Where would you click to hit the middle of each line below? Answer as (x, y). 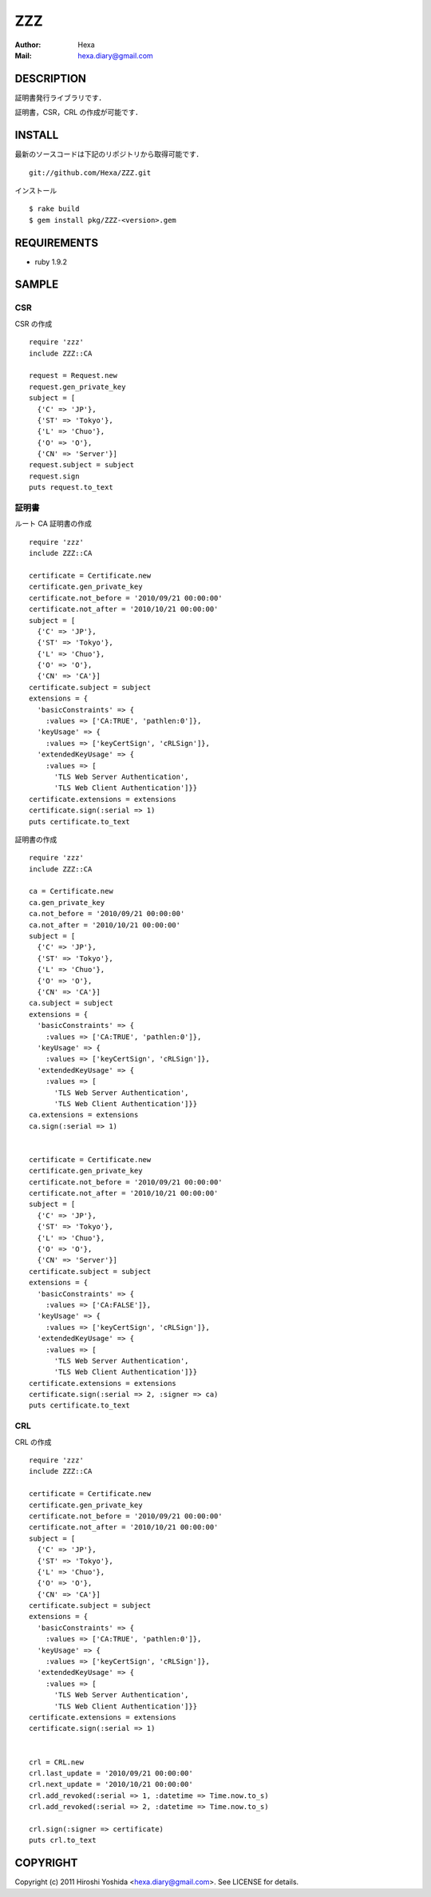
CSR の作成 (34, 323)
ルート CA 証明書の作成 (53, 524)
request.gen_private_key (77, 387)
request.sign (54, 476)
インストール (36, 190)
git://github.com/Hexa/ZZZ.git (90, 173)
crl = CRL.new (56, 1762)
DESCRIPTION (51, 79)
